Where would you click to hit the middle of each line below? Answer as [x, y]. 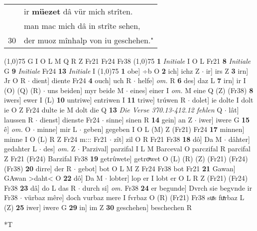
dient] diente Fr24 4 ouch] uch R [82, 80]
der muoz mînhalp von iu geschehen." [89, 40]
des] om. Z [60, 149]
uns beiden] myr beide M [86, 90]
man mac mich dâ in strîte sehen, [82, 26]
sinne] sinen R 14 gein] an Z [149, 119]
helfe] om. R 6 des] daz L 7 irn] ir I [192, 80]
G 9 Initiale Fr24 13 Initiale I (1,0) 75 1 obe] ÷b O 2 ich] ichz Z [102, 70]
